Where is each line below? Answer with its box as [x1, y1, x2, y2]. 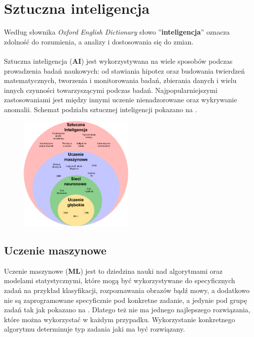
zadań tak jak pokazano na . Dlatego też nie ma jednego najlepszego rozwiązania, [4, 304, 251, 315]
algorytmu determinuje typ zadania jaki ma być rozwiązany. [4, 324, 185, 334]
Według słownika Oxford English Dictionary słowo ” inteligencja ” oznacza [4, 27, 230, 37]
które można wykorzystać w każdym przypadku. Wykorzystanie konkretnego [4, 314, 235, 324]
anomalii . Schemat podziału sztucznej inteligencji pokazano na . [4, 104, 197, 114]
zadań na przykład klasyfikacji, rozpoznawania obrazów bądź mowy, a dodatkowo [4, 285, 250, 295]
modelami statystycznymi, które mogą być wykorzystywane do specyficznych [4, 275, 235, 286]
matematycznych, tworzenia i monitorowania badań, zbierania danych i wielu [4, 75, 237, 85]
